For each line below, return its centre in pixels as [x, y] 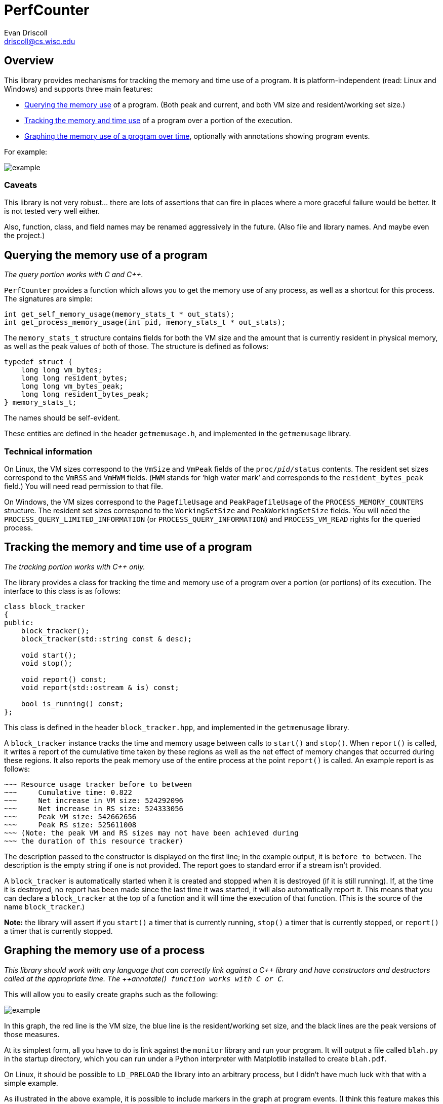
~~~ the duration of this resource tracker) [94, 841]
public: [19, 622]
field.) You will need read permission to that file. [84, 486]
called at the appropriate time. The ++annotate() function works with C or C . [144, 978]
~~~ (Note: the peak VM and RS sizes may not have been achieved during [151, 833]
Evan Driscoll [26, 32]
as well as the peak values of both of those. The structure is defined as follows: [136, 347]
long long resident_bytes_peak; [85, 394]
